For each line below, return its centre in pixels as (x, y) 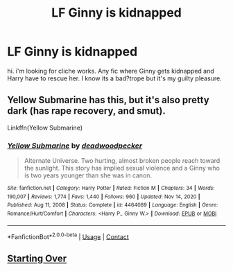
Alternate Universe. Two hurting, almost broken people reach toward (122, 161)
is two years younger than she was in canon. (88, 175)
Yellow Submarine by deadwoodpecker (75, 146)
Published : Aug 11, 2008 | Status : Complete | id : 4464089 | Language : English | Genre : (113, 205)
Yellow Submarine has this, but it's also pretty (108, 100)
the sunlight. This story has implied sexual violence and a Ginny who (122, 168)
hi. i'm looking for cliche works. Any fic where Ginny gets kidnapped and (111, 71)
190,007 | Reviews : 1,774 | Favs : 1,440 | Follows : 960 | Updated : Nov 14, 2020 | (104, 196)
